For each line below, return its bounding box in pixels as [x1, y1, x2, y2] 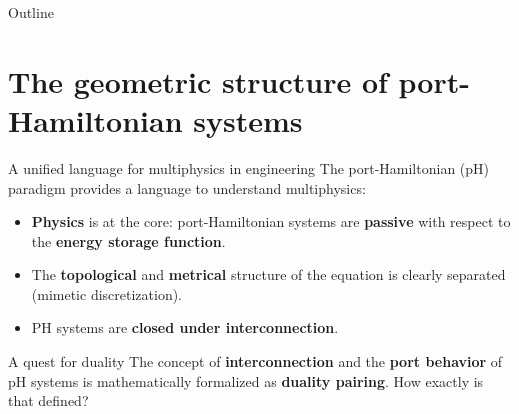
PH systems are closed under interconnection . [31, 317, 339, 338]
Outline [8, 2, 54, 22]
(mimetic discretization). [31, 283, 183, 304]
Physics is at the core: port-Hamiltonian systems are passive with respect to [31, 211, 511, 232]
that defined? [8, 390, 89, 411]
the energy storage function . [31, 230, 226, 251]
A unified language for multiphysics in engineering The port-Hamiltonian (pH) [8, 157, 490, 178]
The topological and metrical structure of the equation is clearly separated [31, 264, 506, 285]
